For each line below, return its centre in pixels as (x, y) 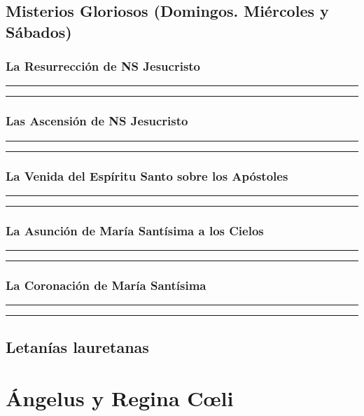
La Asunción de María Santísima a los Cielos (135, 230)
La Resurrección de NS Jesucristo (103, 66)
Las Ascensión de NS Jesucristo (97, 121)
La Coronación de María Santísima (106, 285)
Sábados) (39, 31)
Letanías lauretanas (77, 346)
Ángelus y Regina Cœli (120, 398)
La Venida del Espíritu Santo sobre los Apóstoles (147, 175)
